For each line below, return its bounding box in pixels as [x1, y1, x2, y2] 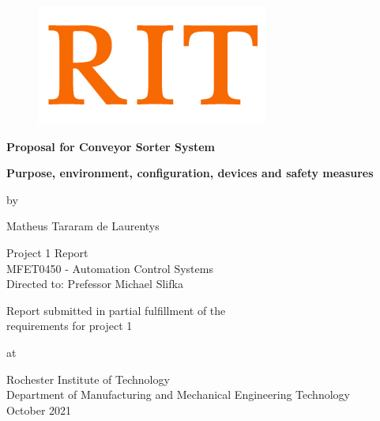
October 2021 [6, 401, 72, 418]
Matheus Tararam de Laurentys [6, 218, 160, 234]
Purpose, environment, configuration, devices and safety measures [6, 165, 374, 181]
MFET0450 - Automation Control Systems [6, 260, 213, 276]
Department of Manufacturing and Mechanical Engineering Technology [6, 386, 350, 403]
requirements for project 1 [6, 317, 133, 334]
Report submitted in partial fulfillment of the [6, 302, 226, 318]
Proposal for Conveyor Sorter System [6, 138, 215, 154]
